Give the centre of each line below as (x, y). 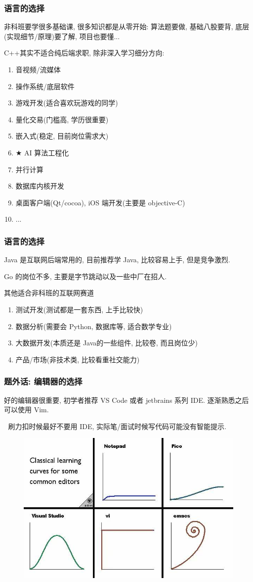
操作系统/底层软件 (45, 86)
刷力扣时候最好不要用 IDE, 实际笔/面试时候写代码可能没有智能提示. (117, 426)
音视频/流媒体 (38, 69)
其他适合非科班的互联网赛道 (49, 293)
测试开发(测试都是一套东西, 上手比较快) (79, 309)
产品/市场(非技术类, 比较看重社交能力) (78, 359)
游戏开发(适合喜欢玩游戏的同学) (67, 103)
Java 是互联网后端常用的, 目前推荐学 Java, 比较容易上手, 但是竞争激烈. (117, 260)
